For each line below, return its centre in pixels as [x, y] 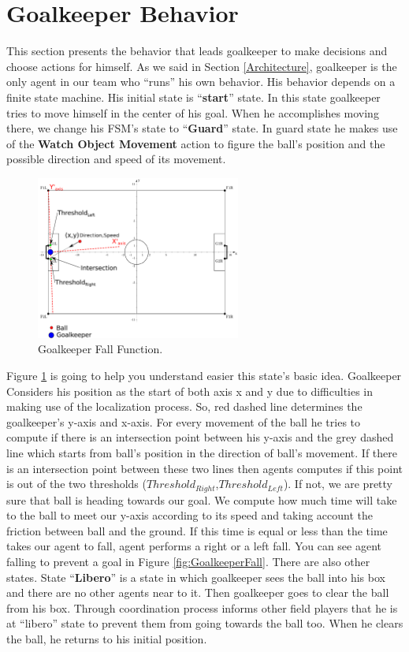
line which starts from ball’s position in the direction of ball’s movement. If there [202, 452]
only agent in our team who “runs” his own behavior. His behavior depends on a [201, 82]
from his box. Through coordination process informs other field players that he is [202, 607]
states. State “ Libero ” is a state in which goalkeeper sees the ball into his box [196, 577]
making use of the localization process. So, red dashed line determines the [184, 406]
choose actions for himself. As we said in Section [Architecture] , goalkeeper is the [202, 66]
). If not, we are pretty [338, 484]
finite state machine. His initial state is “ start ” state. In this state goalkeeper [193, 97]
